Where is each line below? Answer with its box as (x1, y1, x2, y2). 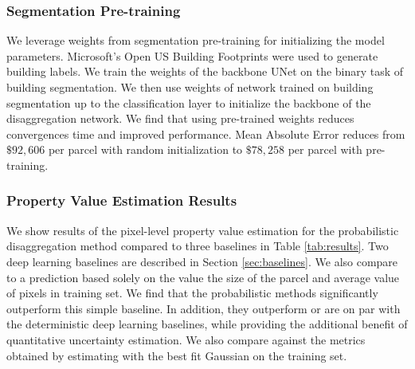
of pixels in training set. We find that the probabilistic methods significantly (6, 285, 378, 301)
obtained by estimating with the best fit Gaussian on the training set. (6, 347, 347, 363)
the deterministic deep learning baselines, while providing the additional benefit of (6, 316, 408, 332)
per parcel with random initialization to (48, 141, 243, 158)
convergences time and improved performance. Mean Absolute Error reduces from (6, 125, 405, 142)
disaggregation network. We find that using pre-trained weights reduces (6, 110, 354, 127)
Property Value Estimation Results (6, 190, 237, 210)
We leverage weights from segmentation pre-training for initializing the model (6, 32, 385, 49)
